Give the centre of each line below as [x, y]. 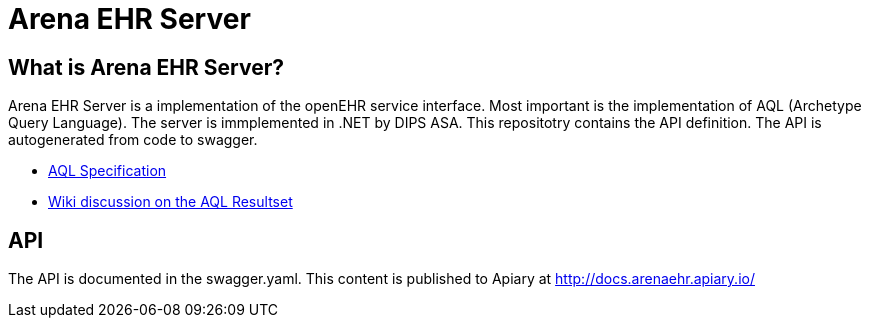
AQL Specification [107, 171]
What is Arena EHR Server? [146, 67]
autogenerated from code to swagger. [133, 140]
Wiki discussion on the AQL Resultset [170, 202]
